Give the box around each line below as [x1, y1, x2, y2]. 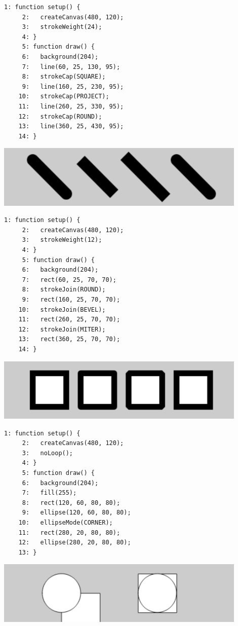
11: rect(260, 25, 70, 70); [18, 316, 121, 323]
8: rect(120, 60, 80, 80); [22, 499, 121, 506]
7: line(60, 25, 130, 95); [22, 63, 121, 70]
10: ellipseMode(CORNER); [18, 519, 113, 526]
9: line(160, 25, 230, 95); [22, 83, 124, 90]
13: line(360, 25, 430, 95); [18, 123, 124, 130]
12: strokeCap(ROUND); [18, 113, 102, 120]
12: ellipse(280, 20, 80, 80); [18, 539, 131, 546]
